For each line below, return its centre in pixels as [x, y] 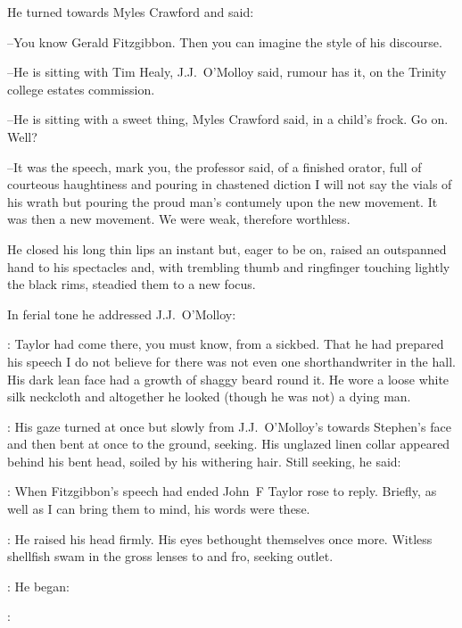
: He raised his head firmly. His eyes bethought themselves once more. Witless [220, 538]
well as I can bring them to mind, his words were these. [159, 509]
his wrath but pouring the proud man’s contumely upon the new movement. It [223, 201]
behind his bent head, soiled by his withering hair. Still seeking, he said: [204, 461]
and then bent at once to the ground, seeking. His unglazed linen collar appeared [229, 444]
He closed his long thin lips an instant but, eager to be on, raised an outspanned [227, 248]
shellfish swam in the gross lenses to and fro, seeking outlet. [170, 556]
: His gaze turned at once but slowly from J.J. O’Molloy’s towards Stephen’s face [229, 426]
